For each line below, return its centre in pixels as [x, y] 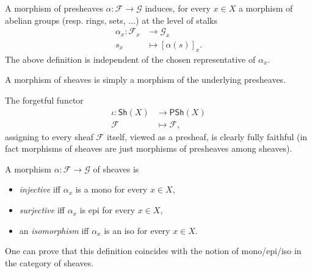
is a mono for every [111, 189]
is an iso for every [137, 230]
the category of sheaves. [49, 262]
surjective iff [42, 210]
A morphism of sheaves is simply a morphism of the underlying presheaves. [146, 80]
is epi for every [107, 210]
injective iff [40, 189]
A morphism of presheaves [54, 8]
